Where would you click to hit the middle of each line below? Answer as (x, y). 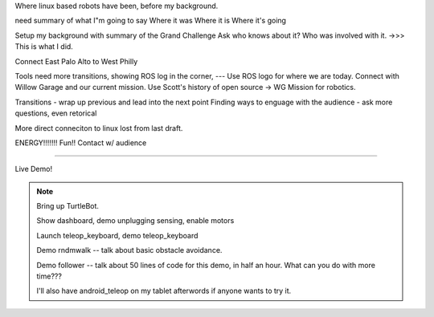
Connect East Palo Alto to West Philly (76, 61)
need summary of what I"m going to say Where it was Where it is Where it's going (151, 21)
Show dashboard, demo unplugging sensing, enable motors (135, 221)
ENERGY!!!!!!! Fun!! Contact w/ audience (81, 142)
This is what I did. (44, 47)
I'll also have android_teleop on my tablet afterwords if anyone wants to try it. (164, 291)
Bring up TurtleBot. (68, 206)
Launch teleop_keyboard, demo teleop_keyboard (117, 235)
